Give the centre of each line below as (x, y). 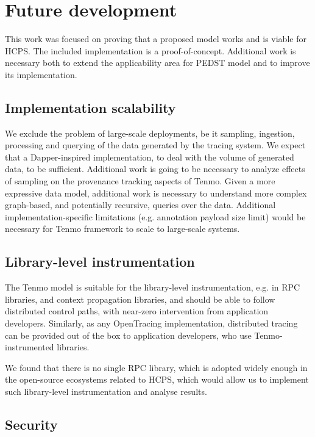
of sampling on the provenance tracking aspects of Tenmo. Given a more (140, 181)
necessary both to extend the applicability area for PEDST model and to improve (157, 63)
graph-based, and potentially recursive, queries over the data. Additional (140, 205)
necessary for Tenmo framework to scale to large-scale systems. (122, 229)
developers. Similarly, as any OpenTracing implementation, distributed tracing (151, 323)
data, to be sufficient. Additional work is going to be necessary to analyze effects (155, 169)
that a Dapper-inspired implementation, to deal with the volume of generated (150, 157)
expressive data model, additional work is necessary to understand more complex (156, 193)
